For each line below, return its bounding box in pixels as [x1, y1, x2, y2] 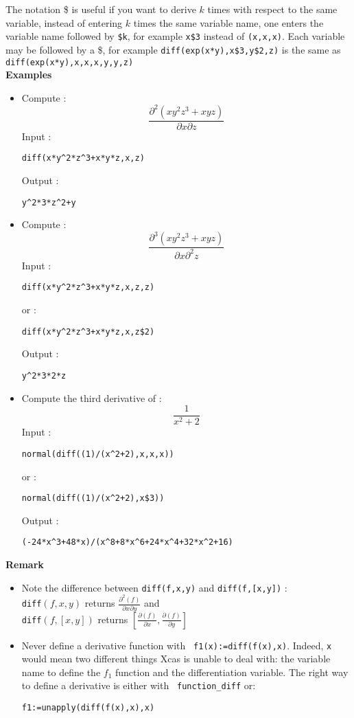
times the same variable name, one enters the [133, 15, 324, 30]
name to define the [21, 664, 101, 679]
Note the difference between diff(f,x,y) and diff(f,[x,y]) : [21, 580, 287, 594]
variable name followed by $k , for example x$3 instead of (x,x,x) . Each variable [5, 29, 345, 43]
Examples [5, 67, 52, 82]
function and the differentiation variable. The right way [115, 664, 349, 679]
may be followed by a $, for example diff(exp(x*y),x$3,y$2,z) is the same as [5, 42, 341, 56]
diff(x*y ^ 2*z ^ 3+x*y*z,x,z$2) [21, 326, 155, 337]
